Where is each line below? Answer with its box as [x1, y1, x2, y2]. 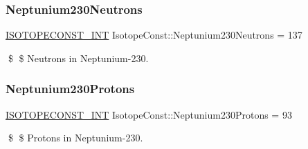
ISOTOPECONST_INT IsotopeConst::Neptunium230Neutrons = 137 [6, 28, 302, 42]
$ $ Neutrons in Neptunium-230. [8, 50, 149, 65]
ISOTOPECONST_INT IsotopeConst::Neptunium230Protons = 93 [6, 107, 292, 121]
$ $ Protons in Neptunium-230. [8, 130, 143, 145]
